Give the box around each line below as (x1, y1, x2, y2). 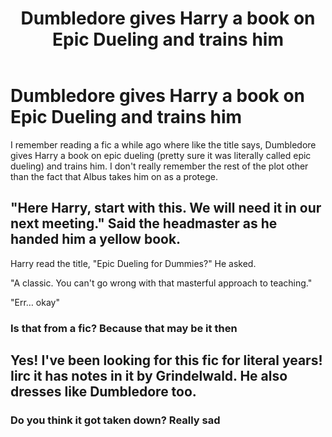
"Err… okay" (10, 296, 60, 308)
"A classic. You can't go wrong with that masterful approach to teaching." (10, 277, 313, 289)
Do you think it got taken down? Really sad (10, 413, 221, 427)
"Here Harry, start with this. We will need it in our (10, 200, 322, 217)
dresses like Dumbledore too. (10, 383, 197, 401)
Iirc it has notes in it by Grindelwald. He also (10, 368, 288, 385)
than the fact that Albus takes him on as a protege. (10, 170, 218, 182)
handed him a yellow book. (10, 231, 182, 248)
